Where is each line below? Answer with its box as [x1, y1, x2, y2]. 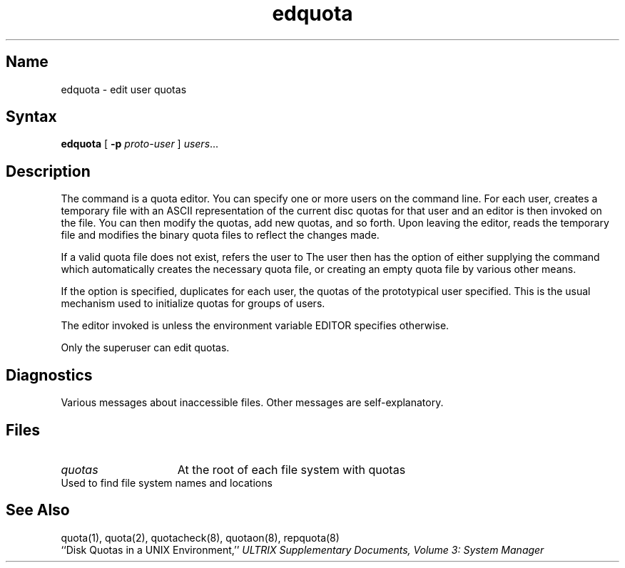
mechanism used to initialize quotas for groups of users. [61, 297, 325, 310]
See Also [6, 501, 70, 520]
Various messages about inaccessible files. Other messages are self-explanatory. [61, 396, 444, 409]
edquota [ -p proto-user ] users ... [61, 138, 219, 150]
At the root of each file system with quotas [177, 462, 406, 477]
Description [6, 162, 91, 180]
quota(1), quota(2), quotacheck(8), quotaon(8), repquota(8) [61, 531, 340, 544]
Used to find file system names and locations [61, 476, 273, 489]
